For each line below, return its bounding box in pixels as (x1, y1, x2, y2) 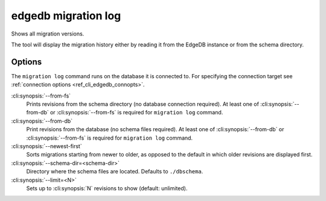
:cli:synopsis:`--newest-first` (11, 142, 82, 150)
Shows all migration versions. (11, 30, 85, 37)
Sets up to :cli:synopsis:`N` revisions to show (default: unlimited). (26, 184, 188, 192)
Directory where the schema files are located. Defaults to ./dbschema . (26, 168, 203, 175)
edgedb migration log (11, 9, 121, 22)
